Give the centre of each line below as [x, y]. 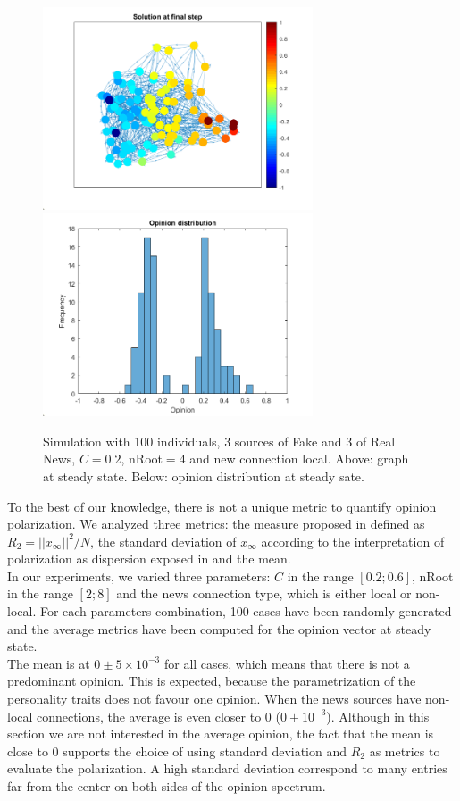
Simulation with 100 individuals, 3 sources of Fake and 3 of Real [219, 441]
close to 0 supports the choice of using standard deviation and [177, 751]
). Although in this [378, 716]
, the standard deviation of [163, 541]
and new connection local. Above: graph [299, 459]
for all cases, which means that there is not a [287, 663]
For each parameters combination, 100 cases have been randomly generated [246, 611]
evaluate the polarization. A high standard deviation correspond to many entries [227, 768]
